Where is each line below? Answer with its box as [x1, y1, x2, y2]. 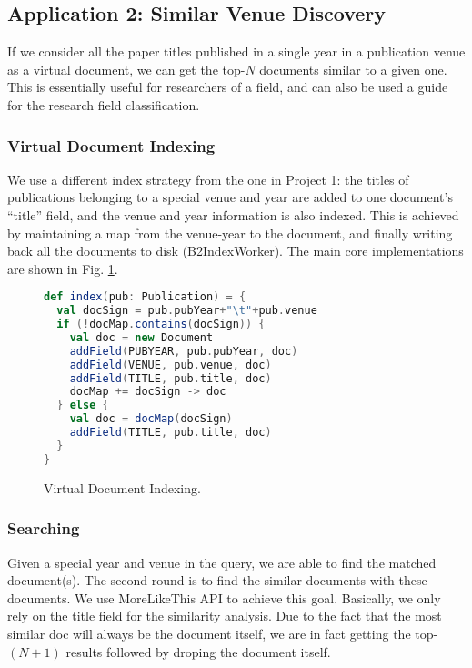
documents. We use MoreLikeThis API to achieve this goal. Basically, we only [7, 588, 441, 607]
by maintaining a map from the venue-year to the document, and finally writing [7, 223, 453, 242]
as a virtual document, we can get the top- [7, 59, 246, 78]
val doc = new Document [69, 330, 214, 344]
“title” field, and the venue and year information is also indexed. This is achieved [7, 205, 459, 224]
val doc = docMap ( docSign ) [69, 412, 233, 426]
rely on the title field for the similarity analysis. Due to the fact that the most [7, 606, 442, 625]
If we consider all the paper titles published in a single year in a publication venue [7, 42, 466, 61]
